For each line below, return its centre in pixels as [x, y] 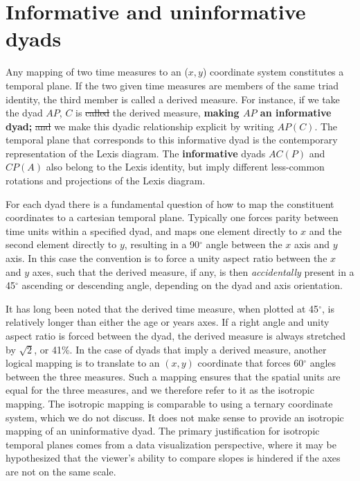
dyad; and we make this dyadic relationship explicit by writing [140, 126]
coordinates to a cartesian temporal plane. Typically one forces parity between [172, 217]
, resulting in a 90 [162, 244]
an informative [296, 113]
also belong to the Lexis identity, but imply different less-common [185, 167]
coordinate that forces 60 [251, 363]
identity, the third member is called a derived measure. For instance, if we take [173, 99]
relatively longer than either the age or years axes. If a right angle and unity [168, 322]
